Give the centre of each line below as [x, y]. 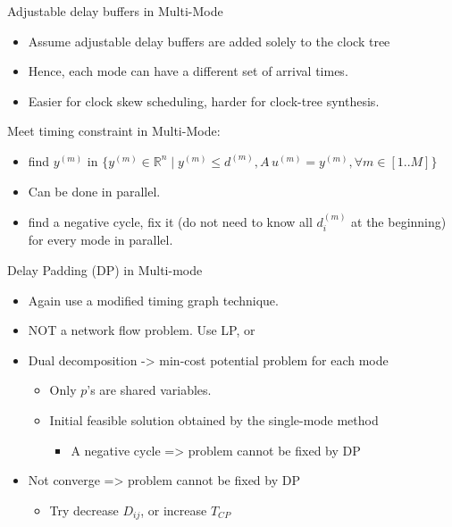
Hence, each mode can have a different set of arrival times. [188, 71]
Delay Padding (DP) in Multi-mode [105, 269]
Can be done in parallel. [94, 191]
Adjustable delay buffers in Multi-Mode [115, 11]
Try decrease [84, 510]
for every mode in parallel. [100, 240]
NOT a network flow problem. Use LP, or [142, 330]
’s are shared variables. [149, 390]
